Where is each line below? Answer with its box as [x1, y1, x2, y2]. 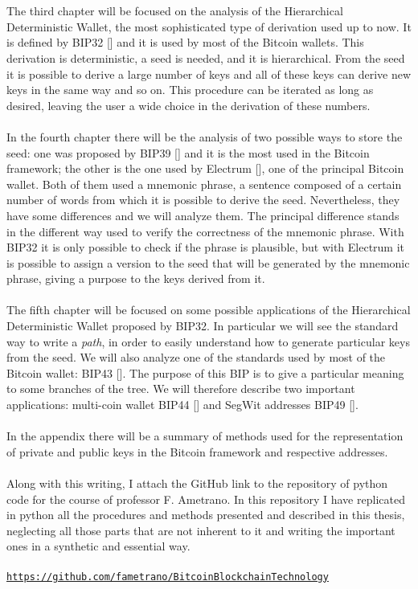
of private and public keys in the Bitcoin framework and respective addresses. [6, 443, 388, 460]
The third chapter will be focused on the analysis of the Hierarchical [6, 2, 343, 19]
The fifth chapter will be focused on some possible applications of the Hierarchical [6, 301, 411, 318]
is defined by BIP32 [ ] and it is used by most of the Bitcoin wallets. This [6, 34, 364, 51]
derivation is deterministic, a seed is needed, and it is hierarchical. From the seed [6, 49, 405, 66]
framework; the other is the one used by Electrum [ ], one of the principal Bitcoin [6, 160, 404, 177]
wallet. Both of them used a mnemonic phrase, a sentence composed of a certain [6, 175, 402, 192]
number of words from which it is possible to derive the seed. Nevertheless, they [6, 191, 400, 208]
